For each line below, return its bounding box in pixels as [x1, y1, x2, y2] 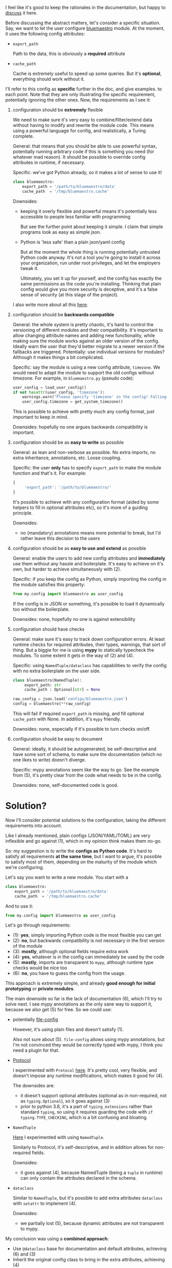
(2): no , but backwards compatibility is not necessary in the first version [12, 937, 165, 944]
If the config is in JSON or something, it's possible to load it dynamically [12, 600, 165, 607]
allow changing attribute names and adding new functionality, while [12, 332, 155, 338]
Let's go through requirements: [5, 922, 71, 929]
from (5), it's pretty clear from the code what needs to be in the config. [12, 772, 162, 778]
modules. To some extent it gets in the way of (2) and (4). [12, 652, 134, 658]
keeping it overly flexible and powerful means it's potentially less [20, 208, 157, 214]
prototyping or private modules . [5, 986, 75, 992]
